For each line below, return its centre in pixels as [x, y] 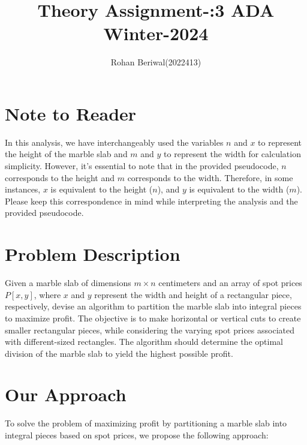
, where [47, 294]
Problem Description [93, 254]
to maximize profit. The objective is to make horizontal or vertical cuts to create [153, 318]
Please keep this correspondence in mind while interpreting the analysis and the [151, 201]
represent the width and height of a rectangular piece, [193, 294]
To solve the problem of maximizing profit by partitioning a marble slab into [146, 423]
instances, [23, 189]
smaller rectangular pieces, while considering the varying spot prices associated [150, 330]
